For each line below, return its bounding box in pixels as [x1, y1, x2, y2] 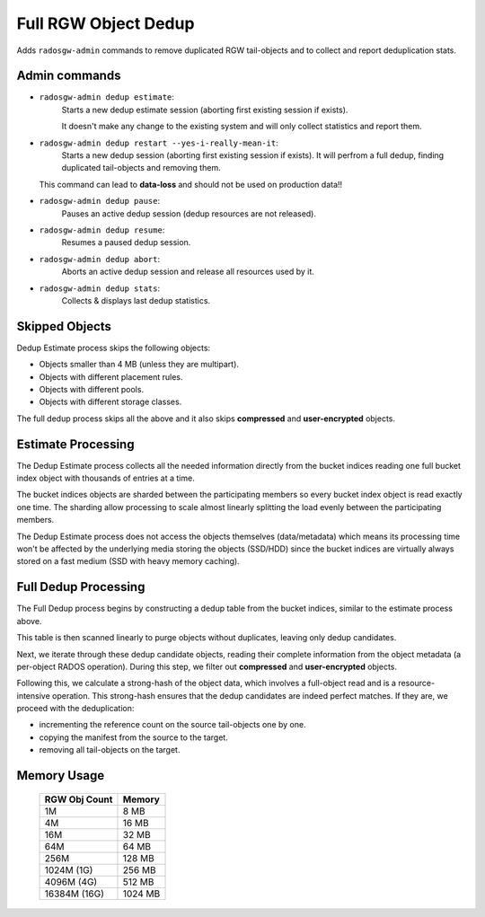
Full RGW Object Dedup [16, 13, 195, 33]
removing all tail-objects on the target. [39, 745, 181, 755]
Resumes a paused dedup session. [61, 237, 191, 248]
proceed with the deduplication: [16, 703, 135, 714]
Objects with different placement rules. [39, 371, 183, 382]
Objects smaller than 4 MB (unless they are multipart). [39, 359, 240, 370]
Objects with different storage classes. [39, 396, 182, 408]
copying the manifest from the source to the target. [39, 732, 228, 743]
